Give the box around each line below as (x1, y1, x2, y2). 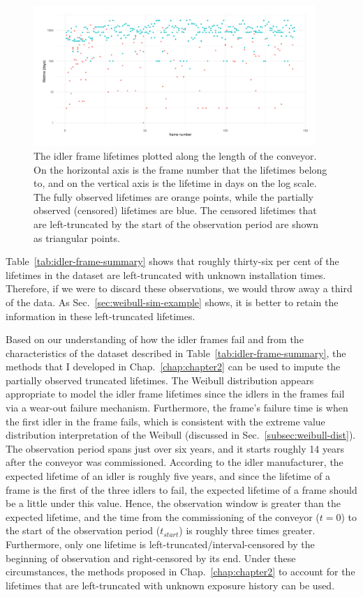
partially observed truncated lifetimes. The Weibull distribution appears (6, 372, 314, 387)
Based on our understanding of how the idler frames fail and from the (6, 332, 304, 347)
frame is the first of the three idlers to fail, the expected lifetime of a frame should (6, 482, 357, 497)
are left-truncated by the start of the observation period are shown (34, 216, 319, 231)
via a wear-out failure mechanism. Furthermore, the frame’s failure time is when (6, 400, 348, 415)
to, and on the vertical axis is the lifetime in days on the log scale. (34, 176, 317, 190)
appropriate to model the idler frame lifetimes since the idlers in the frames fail (6, 386, 345, 401)
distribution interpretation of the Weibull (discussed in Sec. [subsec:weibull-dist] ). (6, 428, 356, 442)
